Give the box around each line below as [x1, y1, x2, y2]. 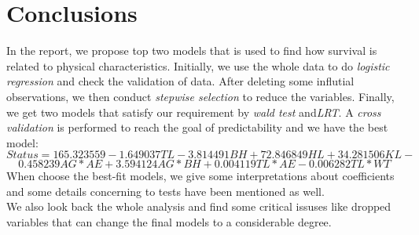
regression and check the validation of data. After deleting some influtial [6, 73, 355, 89]
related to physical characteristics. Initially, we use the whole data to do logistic [6, 57, 390, 74]
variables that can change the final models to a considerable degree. [6, 214, 332, 230]
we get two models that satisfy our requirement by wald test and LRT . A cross [6, 103, 381, 120]
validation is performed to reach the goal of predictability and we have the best [6, 119, 388, 136]
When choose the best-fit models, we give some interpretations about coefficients [6, 168, 395, 184]
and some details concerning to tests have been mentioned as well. [6, 183, 325, 199]
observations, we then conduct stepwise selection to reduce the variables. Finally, [6, 88, 395, 104]
